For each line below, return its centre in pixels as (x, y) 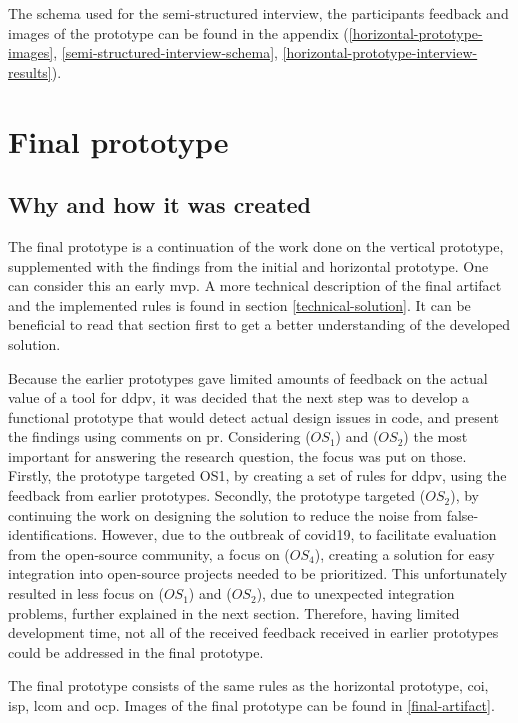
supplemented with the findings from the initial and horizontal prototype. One (248, 265)
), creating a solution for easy (404, 553)
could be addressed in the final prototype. (136, 651)
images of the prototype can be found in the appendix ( (178, 32)
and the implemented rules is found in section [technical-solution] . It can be (239, 304)
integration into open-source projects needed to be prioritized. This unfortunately (258, 573)
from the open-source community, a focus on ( (149, 553)
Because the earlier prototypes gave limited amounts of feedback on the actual (248, 377)
